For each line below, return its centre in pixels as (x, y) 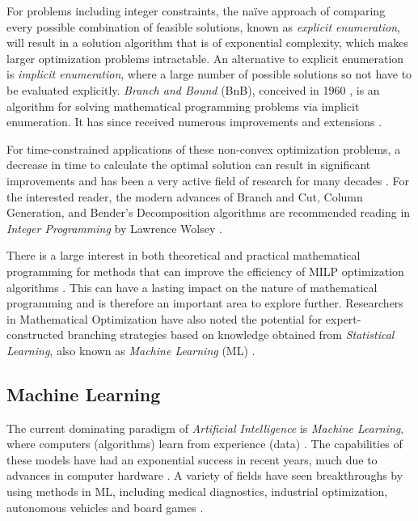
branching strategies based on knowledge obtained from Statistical (231, 335)
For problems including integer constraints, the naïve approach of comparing (196, 11)
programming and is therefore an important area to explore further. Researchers (205, 303)
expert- (343, 318)
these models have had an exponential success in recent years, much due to (192, 459)
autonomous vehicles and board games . (105, 507)
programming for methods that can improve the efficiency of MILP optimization (205, 271)
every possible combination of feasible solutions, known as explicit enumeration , (203, 26)
